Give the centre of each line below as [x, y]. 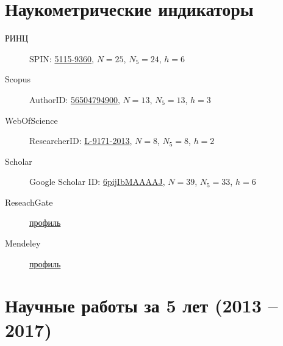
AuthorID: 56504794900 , [75, 99]
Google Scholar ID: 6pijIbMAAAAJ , [97, 182]
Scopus [18, 79]
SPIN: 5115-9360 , [62, 58]
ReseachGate [29, 202]
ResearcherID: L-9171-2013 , [81, 141]
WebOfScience [31, 120]
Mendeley [23, 243]
